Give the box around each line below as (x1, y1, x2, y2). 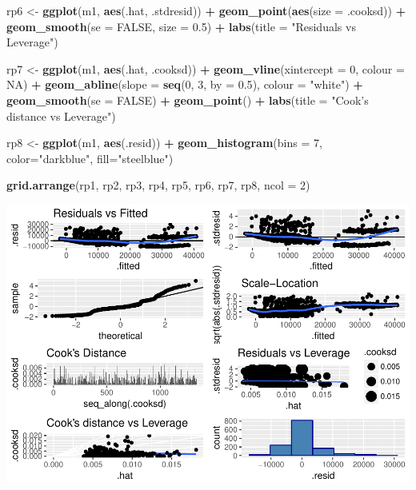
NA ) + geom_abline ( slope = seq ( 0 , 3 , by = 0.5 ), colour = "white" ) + (6, 76, 363, 93)
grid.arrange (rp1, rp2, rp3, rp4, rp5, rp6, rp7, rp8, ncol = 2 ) (6, 177, 310, 193)
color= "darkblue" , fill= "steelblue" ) (6, 149, 174, 166)
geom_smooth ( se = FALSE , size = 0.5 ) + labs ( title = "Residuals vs (6, 18, 356, 34)
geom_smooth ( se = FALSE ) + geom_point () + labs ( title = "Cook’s (6, 91, 369, 108)
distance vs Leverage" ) (6, 107, 116, 124)
